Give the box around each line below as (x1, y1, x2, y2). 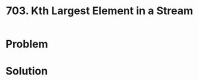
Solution (5, 64, 48, 78)
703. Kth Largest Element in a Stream (5, 4, 194, 18)
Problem (5, 37, 48, 51)
